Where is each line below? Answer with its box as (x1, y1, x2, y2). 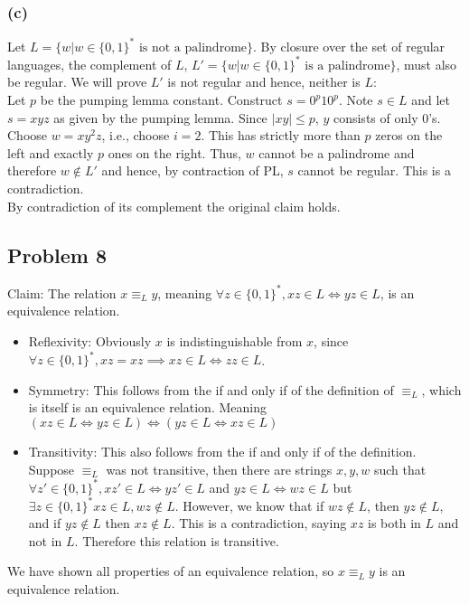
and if (28, 514, 61, 533)
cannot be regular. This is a (297, 161, 451, 180)
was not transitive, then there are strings (106, 459, 333, 478)
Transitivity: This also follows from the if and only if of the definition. (28, 441, 417, 460)
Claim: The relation (7, 283, 117, 302)
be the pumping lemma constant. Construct (40, 90, 283, 109)
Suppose (28, 459, 75, 478)
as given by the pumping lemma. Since (53, 108, 267, 127)
